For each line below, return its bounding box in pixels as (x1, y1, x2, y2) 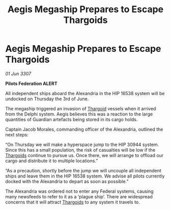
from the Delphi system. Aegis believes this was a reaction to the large (5, 111, 153, 117)
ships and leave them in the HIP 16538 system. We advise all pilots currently (5, 173, 165, 179)
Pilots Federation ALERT (5, 80, 58, 86)
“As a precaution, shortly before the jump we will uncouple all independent (5, 167, 161, 173)
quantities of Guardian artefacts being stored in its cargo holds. (5, 116, 138, 123)
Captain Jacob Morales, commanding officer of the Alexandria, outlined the (5, 126, 163, 132)
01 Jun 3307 (5, 70, 32, 77)
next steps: (5, 131, 29, 138)
